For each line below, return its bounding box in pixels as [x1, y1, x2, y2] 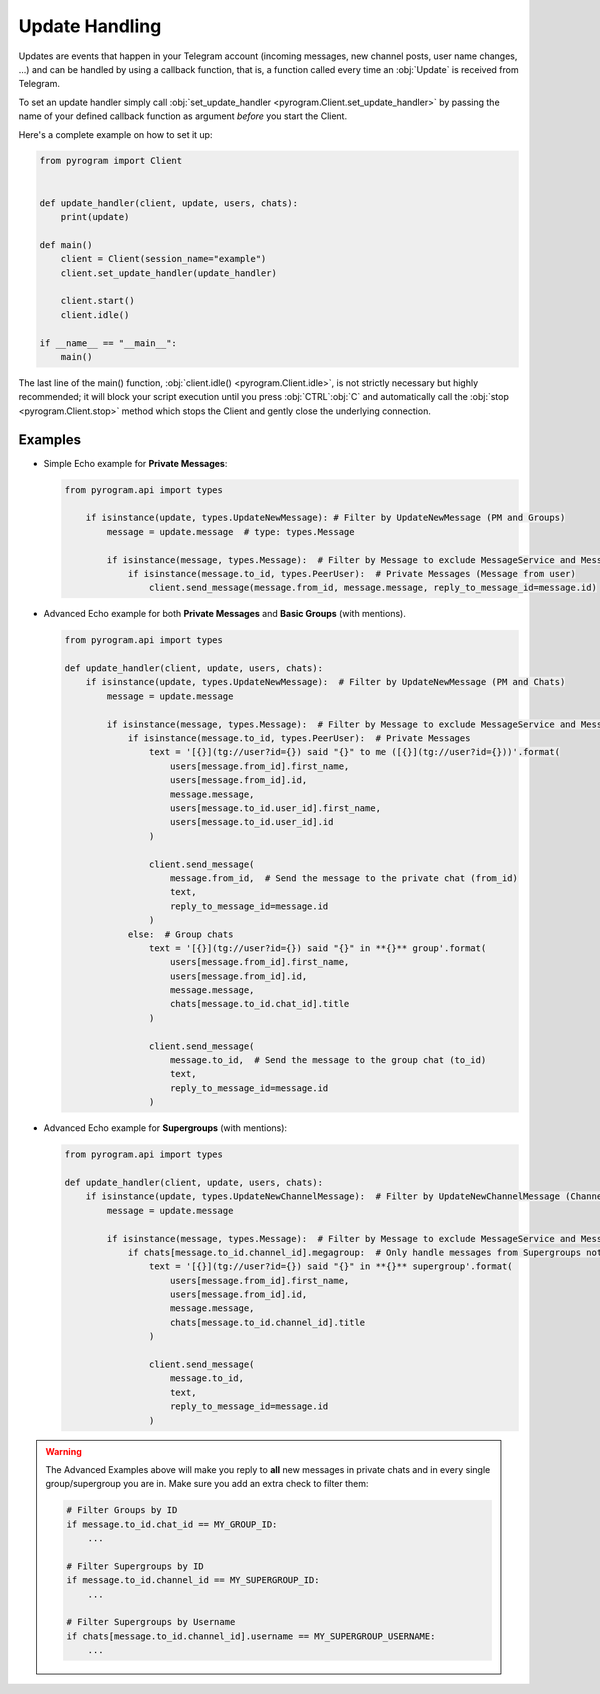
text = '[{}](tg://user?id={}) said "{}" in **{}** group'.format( [148, 942, 487, 954]
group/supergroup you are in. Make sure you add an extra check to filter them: [45, 1478, 369, 1490]
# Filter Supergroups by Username [66, 1616, 236, 1628]
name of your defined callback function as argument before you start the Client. [18, 110, 348, 122]
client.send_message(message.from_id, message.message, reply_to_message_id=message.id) [148, 582, 597, 594]
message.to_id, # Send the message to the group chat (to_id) [170, 1055, 487, 1066]
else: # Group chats [127, 928, 234, 940]
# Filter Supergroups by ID [66, 1560, 204, 1572]
